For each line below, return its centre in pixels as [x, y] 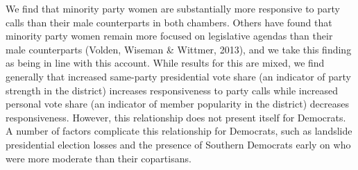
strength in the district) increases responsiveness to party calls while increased [172, 90]
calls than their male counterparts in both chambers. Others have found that [169, 22]
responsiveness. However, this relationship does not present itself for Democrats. [176, 117]
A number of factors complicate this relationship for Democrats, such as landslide [179, 131]
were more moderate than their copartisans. [99, 158]
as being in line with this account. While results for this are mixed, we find [165, 63]
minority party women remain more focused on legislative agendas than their [169, 36]
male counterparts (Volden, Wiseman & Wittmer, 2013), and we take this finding [179, 49]
